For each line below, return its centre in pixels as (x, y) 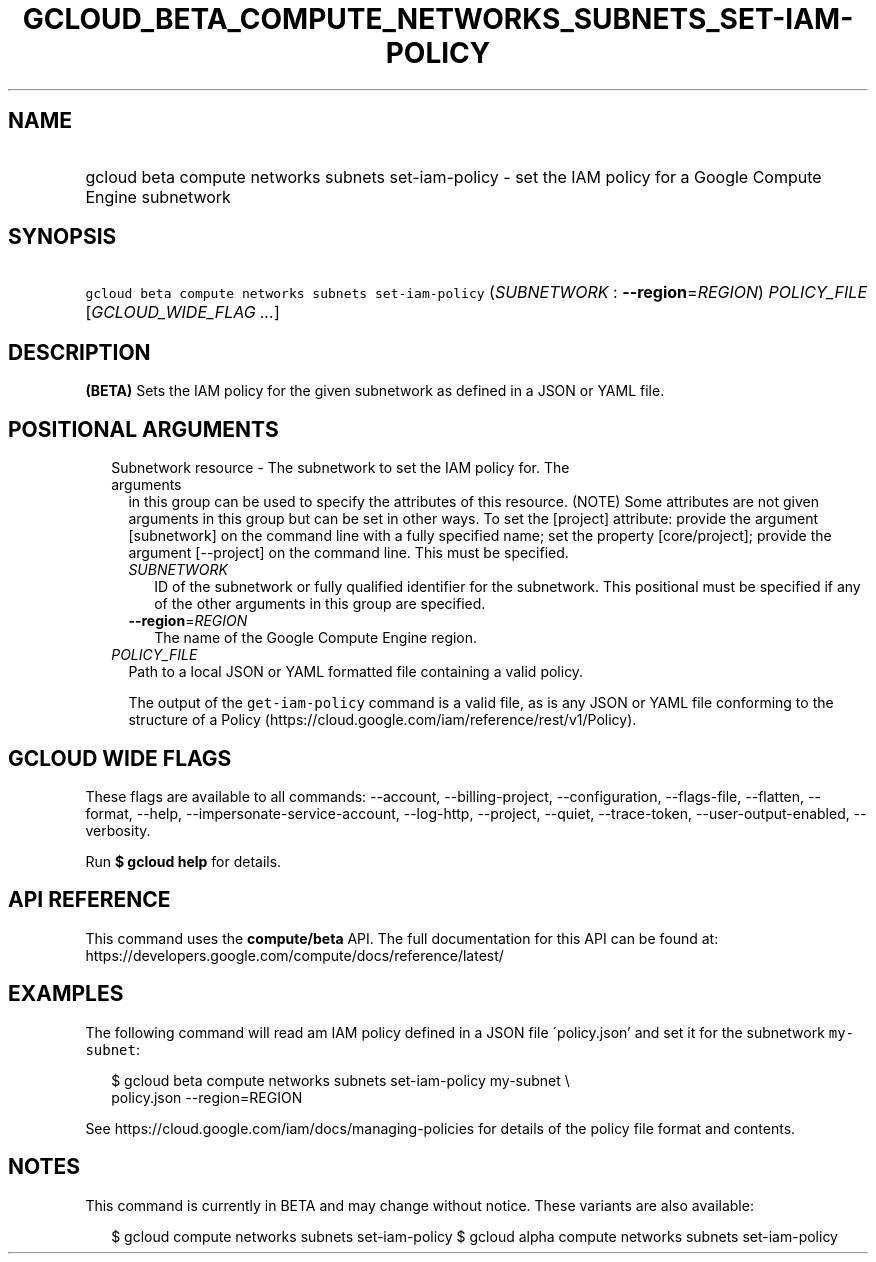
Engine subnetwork (158, 196)
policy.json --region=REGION (207, 1097)
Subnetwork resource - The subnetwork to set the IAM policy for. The (340, 468)
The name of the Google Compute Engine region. (316, 638)
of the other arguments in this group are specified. (320, 604)
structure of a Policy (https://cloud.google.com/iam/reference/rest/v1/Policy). (382, 720)
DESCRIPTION (79, 352)
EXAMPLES (66, 994)
